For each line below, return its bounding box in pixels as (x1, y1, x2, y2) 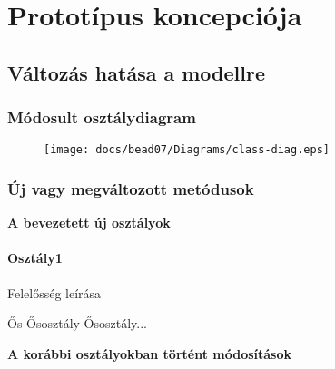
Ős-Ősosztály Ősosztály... (7, 314, 147, 333)
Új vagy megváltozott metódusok (7, 177, 254, 199)
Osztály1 (7, 248, 63, 267)
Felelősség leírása (7, 283, 102, 302)
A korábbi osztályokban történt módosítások (7, 344, 292, 363)
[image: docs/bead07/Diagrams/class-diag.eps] (44, 143, 330, 157)
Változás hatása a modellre (7, 58, 266, 86)
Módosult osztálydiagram (7, 106, 196, 129)
